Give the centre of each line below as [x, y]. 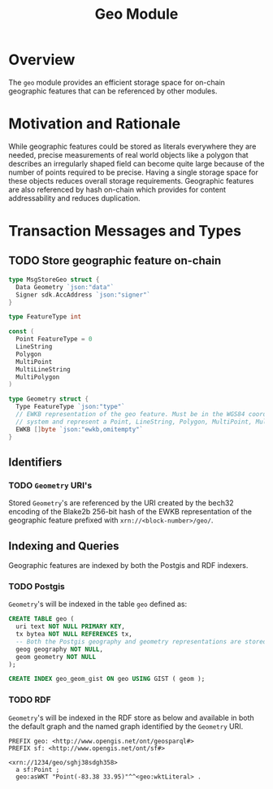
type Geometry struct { [49, 399]
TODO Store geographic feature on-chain [115, 261]
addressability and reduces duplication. [74, 198]
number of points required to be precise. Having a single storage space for [133, 172]
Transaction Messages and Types [125, 231]
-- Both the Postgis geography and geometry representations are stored [141, 642]
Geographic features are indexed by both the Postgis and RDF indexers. [128, 565]
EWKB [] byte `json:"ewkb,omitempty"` [80, 429]
